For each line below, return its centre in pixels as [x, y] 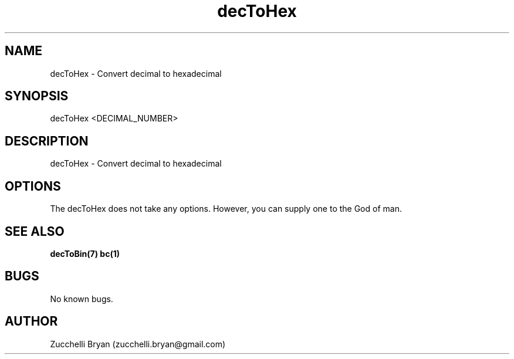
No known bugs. [82, 299]
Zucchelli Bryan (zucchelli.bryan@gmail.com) [138, 344]
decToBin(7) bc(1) [85, 253]
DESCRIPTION [47, 141]
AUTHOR [31, 321]
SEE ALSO [35, 231]
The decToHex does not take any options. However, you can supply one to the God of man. [226, 209]
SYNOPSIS [37, 96]
